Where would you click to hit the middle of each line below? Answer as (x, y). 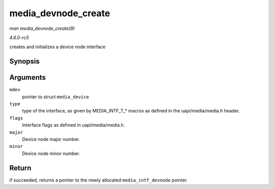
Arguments (28, 78)
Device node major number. (51, 139)
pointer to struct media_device (56, 97)
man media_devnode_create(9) (42, 28)
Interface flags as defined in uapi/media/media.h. (74, 125)
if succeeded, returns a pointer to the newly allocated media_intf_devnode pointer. (98, 180)
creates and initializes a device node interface (58, 47)
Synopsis (25, 62)
